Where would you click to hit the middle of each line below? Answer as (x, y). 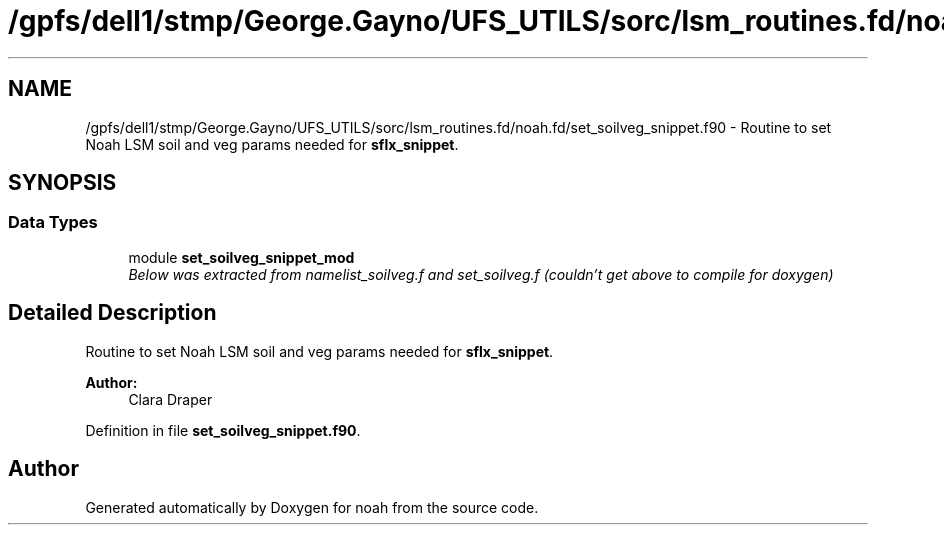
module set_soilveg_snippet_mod (241, 257)
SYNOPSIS (62, 183)
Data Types (53, 222)
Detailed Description (112, 313)
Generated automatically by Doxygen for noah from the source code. (312, 507)
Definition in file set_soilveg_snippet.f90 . (223, 430)
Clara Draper (170, 399)
